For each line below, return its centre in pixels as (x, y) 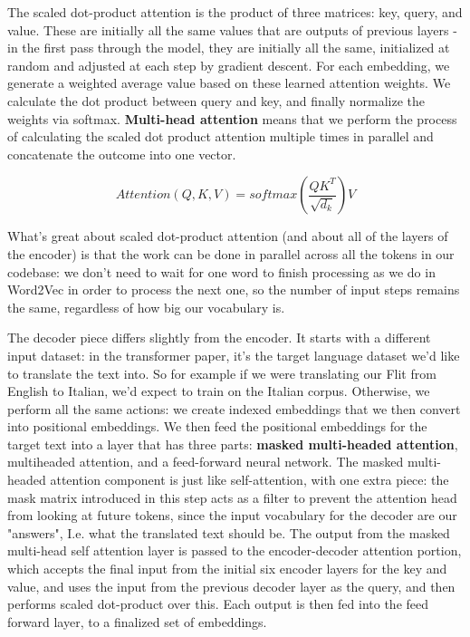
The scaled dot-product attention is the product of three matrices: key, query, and (235, 12)
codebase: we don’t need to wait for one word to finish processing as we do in (221, 271)
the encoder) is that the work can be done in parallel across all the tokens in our (231, 253)
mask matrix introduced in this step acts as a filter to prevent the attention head (232, 497)
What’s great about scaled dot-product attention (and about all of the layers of (228, 236)
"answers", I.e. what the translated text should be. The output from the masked (229, 532)
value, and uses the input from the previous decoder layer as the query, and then (231, 586)
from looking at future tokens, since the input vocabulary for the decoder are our (232, 515)
